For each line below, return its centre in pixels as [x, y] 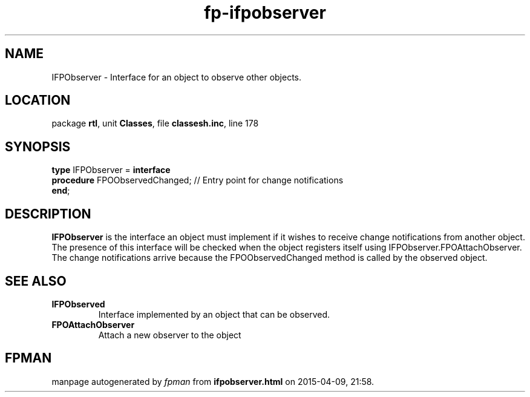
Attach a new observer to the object [170, 335]
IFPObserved [78, 304]
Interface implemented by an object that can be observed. [214, 314]
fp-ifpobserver [265, 13]
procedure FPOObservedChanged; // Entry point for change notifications [198, 180]
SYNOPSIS [38, 146]
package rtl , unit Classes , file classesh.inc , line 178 [155, 123]
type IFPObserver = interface [111, 170]
